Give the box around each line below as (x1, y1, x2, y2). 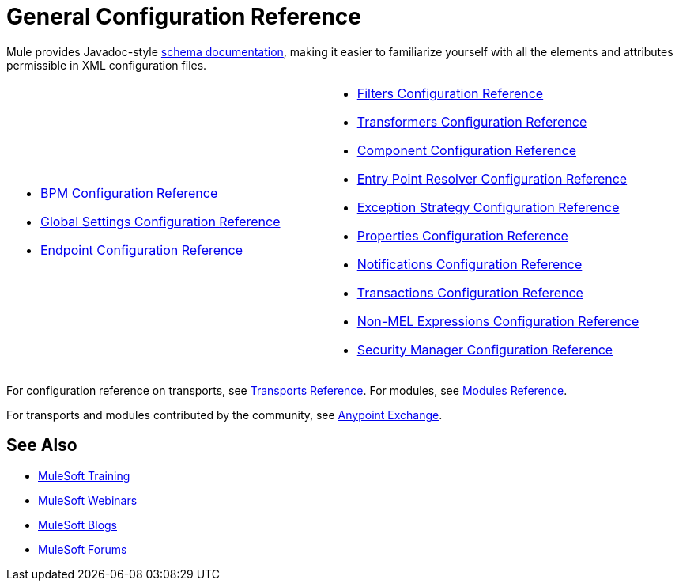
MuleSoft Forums (38, 542, 127, 556)
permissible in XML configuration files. (6, 58, 207, 72)
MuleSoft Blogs (38, 517, 117, 532)
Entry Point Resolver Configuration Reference (356, 170, 628, 187)
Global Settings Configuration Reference (40, 213, 281, 229)
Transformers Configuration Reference (356, 113, 587, 130)
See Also (6, 435, 77, 456)
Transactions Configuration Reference (356, 284, 583, 301)
